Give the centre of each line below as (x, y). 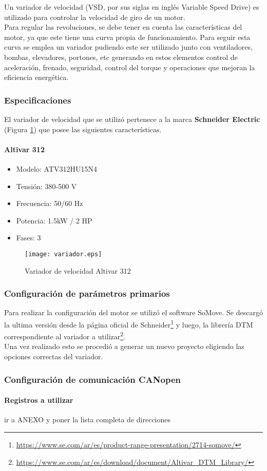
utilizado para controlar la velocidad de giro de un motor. (95, 17)
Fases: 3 (28, 238)
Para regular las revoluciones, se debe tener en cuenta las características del (123, 27)
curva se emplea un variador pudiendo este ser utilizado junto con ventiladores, (128, 47)
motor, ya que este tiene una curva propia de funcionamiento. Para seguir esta (127, 37)
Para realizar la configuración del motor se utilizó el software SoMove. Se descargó (133, 312)
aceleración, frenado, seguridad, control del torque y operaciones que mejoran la (130, 67)
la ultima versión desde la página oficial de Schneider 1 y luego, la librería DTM (129, 323)
